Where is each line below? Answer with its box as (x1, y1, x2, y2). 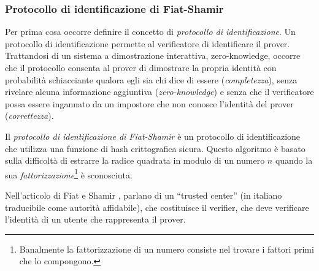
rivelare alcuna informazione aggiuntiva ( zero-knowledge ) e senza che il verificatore (5, 85, 314, 98)
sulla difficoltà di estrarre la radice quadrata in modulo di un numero (5, 154, 265, 167)
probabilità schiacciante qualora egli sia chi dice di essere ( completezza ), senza (5, 73, 298, 86)
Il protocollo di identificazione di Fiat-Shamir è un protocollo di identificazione (5, 129, 301, 142)
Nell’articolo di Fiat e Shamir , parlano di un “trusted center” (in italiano (5, 189, 282, 201)
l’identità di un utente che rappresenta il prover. (5, 213, 186, 226)
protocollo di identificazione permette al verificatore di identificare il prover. (5, 37, 290, 50)
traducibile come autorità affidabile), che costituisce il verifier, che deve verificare (5, 200, 309, 213)
